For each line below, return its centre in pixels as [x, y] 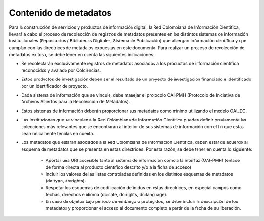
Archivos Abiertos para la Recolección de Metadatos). [76, 102]
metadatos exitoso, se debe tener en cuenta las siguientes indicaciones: [82, 55]
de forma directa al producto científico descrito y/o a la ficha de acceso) [119, 167]
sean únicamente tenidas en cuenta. [58, 134]
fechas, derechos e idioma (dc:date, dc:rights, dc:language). [107, 195]
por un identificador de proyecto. [55, 86]
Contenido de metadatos [60, 13]
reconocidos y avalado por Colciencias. [61, 70]
